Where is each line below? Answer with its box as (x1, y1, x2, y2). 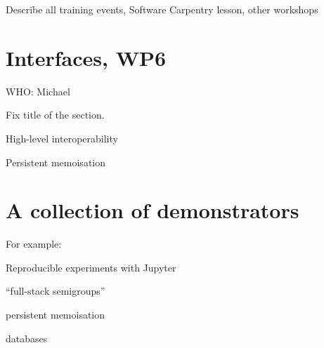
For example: (6, 236, 62, 251)
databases (6, 330, 48, 345)
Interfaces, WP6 (6, 43, 167, 72)
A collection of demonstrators (6, 196, 299, 225)
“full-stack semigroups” (6, 283, 105, 298)
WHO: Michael (6, 83, 70, 98)
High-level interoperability (6, 130, 118, 145)
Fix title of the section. (6, 107, 105, 122)
